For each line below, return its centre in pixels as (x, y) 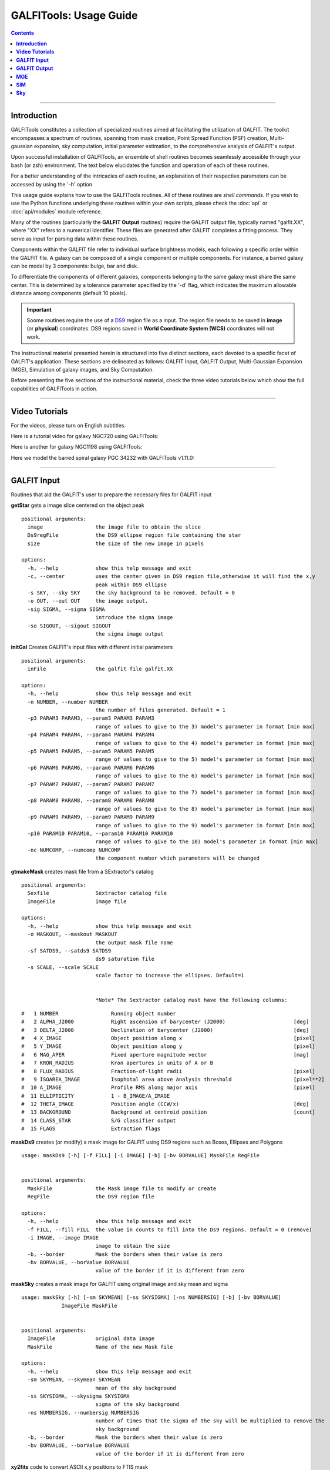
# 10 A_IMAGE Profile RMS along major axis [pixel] (168, 1088)
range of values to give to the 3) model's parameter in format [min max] (205, 726)
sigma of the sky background (137, 1404)
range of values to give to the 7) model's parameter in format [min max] (205, 792)
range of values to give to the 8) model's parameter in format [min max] (205, 809)
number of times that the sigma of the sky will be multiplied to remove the (210, 1421)
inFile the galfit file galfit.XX (100, 669)
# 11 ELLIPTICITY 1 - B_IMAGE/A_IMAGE (96, 1096)
